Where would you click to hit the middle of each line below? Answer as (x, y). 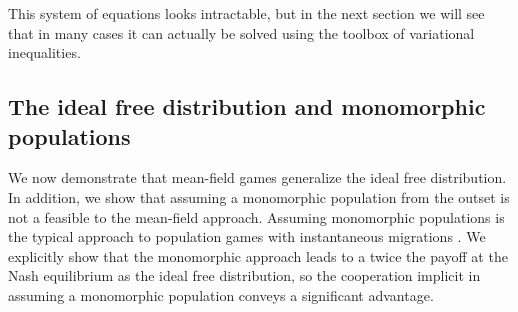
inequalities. (44, 52)
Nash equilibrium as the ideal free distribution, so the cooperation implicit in (244, 275)
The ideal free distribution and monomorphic (247, 106)
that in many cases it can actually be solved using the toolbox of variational (241, 32)
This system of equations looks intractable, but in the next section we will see (246, 13)
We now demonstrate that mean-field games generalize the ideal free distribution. (257, 177)
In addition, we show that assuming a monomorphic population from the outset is (259, 196)
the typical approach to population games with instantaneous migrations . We (247, 236)
